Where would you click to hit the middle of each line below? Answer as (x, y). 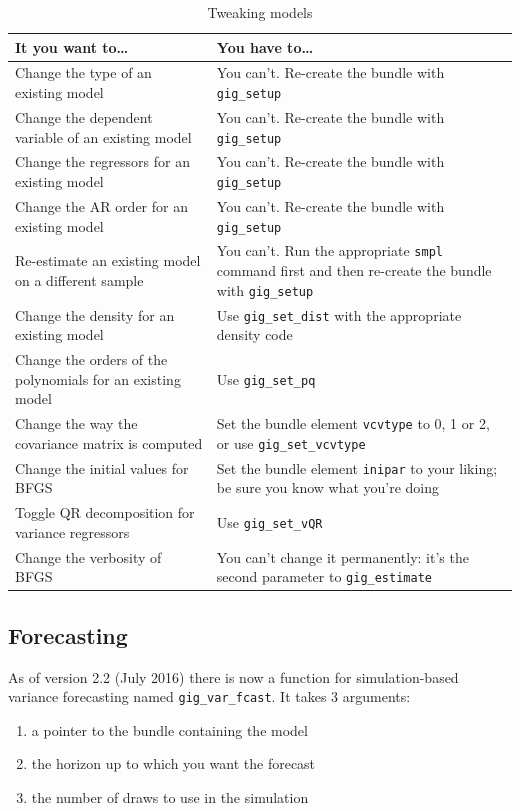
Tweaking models (260, 12)
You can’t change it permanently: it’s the (342, 556)
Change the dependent (84, 116)
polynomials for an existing (98, 378)
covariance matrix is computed (109, 442)
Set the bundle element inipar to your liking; (357, 467)
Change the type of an (83, 72)
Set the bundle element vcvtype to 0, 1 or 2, (353, 423)
